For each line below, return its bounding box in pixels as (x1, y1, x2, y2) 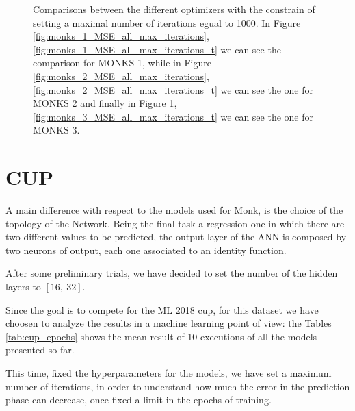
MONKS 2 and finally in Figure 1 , (33, 96, 177, 110)
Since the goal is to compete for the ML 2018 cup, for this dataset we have (5, 302, 319, 316)
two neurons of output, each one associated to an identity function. (5, 242, 287, 257)
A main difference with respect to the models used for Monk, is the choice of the (5, 203, 343, 217)
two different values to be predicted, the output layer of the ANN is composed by (5, 229, 347, 244)
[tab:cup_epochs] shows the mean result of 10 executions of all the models (5, 329, 317, 343)
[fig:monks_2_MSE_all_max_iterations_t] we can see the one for (33, 82, 314, 97)
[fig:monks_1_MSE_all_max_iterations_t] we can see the (33, 42, 281, 56)
